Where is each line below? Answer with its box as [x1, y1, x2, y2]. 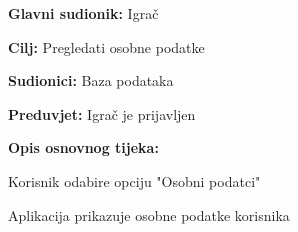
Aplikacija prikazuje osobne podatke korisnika [8, 204, 290, 225]
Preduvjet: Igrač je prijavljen [8, 103, 196, 124]
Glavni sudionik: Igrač [8, 3, 159, 23]
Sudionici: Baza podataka [8, 70, 174, 91]
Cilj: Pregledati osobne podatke [8, 36, 205, 57]
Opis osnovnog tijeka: [8, 137, 159, 158]
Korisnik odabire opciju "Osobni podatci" [8, 170, 261, 191]
